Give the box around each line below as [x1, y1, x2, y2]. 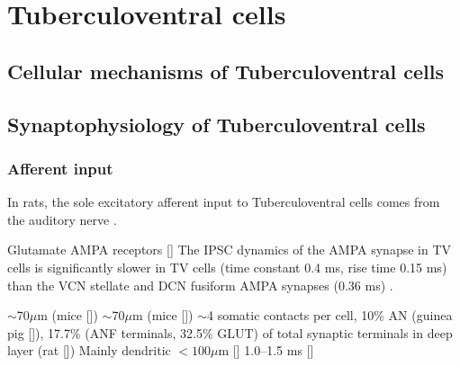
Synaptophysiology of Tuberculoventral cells [7, 110, 426, 138]
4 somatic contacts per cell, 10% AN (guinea [207, 306, 453, 325]
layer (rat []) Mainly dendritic [7, 341, 171, 360]
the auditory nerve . [7, 210, 117, 228]
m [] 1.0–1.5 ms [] [218, 341, 314, 360]
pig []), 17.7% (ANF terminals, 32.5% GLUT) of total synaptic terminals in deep [7, 323, 453, 342]
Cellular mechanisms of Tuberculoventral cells [7, 57, 445, 85]
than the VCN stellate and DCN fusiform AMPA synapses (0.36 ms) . [7, 275, 393, 294]
